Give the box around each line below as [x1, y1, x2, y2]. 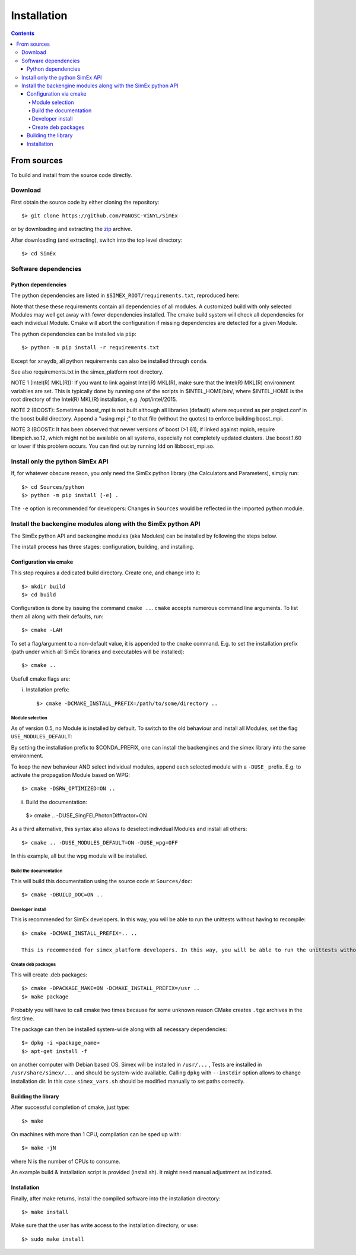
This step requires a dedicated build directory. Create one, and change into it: [11, 569, 201, 576]
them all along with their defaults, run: [11, 612, 104, 620]
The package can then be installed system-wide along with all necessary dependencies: [11, 1025, 227, 1033]
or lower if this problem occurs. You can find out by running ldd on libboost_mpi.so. [11, 442, 215, 450]
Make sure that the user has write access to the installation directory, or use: [11, 1222, 198, 1229]
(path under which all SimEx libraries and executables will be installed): [11, 648, 185, 656]
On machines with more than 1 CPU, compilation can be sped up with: [11, 1131, 182, 1138]
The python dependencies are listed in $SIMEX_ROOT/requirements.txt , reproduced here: [11, 292, 240, 299]
